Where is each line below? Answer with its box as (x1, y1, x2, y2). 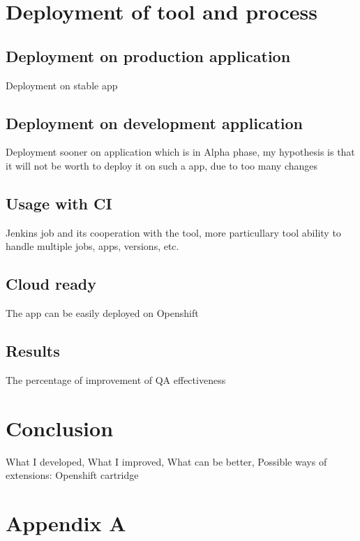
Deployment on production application (6, 45, 291, 66)
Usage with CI (6, 192, 112, 214)
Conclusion (6, 413, 114, 442)
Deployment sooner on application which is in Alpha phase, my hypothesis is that (6, 144, 355, 159)
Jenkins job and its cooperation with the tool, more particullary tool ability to (6, 225, 341, 239)
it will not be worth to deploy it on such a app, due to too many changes (6, 158, 318, 172)
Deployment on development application (6, 112, 303, 133)
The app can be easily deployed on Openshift (6, 306, 199, 320)
